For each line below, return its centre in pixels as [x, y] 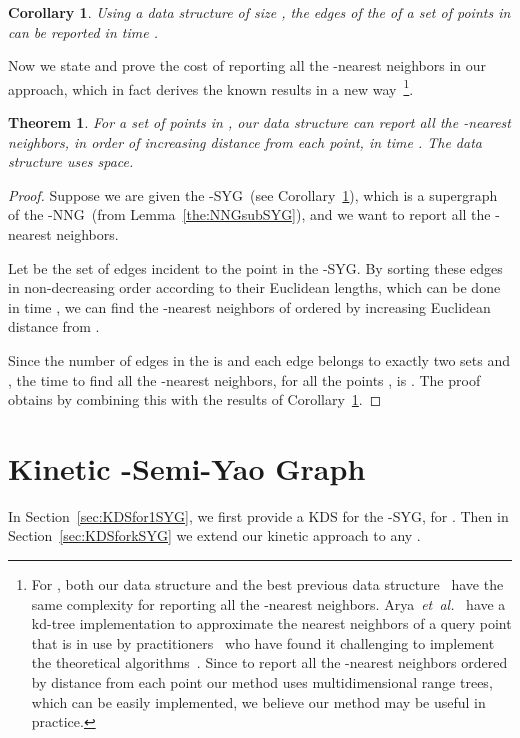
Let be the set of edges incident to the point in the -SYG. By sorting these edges [255, 267]
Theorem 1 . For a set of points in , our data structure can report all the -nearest [259, 122]
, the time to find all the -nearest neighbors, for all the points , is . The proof [244, 379]
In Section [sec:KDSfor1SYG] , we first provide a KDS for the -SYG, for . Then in [258, 515]
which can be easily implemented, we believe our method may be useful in [258, 701]
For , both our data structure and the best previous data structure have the [267, 584]
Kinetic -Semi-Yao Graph [187, 467]
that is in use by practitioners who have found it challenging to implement [263, 642]
